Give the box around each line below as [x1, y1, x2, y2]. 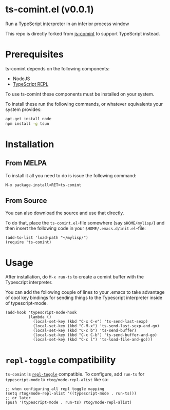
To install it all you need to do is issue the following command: [5, 172, 137, 178]
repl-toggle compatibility [5, 354, 116, 366]
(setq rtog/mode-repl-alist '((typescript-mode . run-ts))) [5, 391, 137, 396]
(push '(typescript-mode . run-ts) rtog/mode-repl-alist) [5, 400, 132, 405]
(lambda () [28, 314, 52, 320]
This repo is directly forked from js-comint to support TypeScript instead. [5, 30, 160, 36]
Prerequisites [5, 49, 64, 60]
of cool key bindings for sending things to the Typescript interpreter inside [5, 294, 163, 301]
